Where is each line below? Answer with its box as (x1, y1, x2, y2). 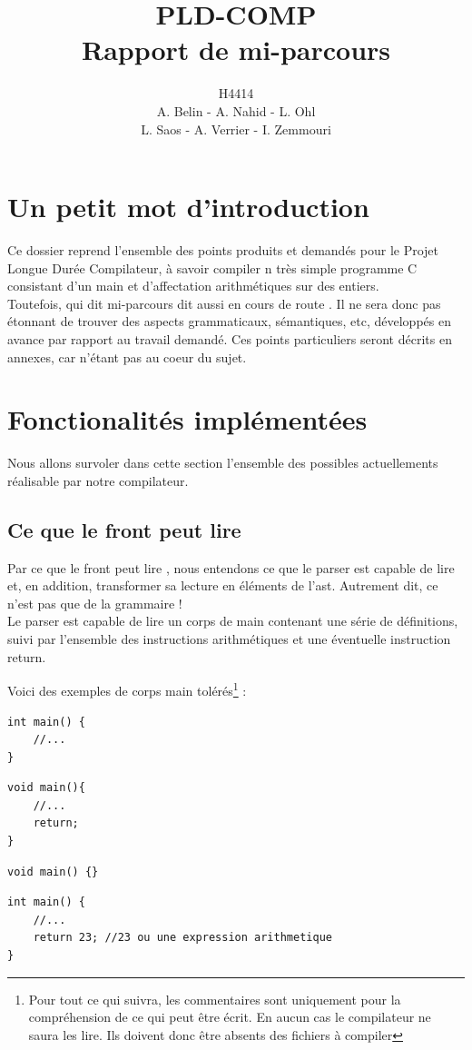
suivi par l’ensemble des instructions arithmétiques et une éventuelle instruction (7, 629, 451, 649)
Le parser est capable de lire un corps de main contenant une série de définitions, (7, 611, 458, 630)
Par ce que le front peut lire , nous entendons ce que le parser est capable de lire (7, 558, 455, 577)
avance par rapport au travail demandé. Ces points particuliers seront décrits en (7, 330, 452, 348)
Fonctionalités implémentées (7, 401, 368, 438)
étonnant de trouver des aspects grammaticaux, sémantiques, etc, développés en (7, 312, 451, 331)
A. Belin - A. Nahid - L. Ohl (156, 101, 316, 120)
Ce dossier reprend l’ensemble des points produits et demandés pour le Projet (7, 241, 439, 260)
